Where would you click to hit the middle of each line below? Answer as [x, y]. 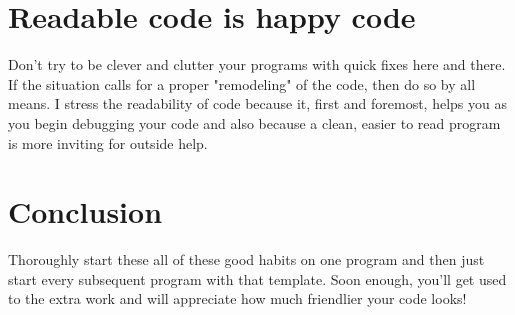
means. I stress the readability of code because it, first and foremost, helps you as [257, 103]
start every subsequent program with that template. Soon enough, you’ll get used [257, 278]
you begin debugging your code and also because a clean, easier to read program [254, 122]
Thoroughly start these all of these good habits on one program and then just [246, 259]
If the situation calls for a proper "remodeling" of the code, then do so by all [242, 83]
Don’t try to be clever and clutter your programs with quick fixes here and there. [257, 64]
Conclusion [85, 211]
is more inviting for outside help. [108, 142]
